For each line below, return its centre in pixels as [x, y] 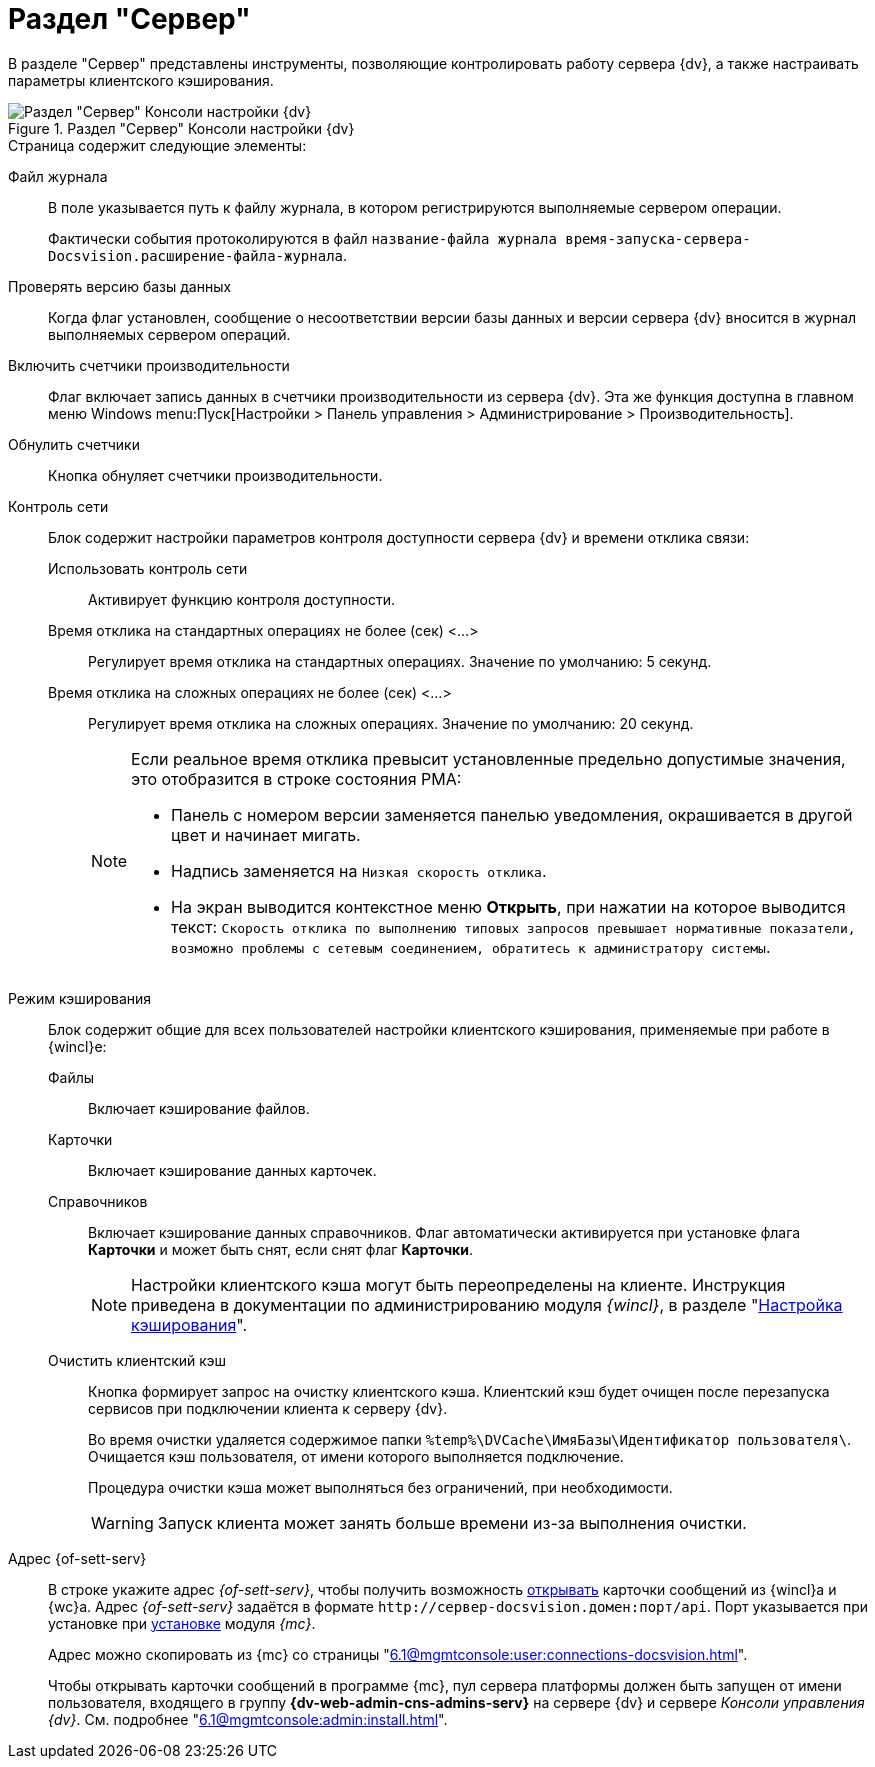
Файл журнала [58, 176]
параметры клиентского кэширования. [141, 80]
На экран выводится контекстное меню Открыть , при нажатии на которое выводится [508, 906]
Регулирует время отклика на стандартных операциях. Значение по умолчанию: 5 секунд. [400, 661]
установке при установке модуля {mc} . [182, 1623]
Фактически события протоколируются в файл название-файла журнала [302, 238]
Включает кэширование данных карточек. [232, 1170]
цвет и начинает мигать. [266, 834]
